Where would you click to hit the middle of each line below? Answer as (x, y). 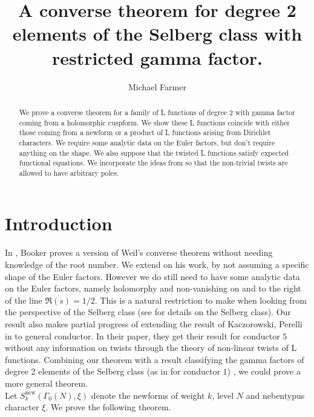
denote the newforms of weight (148, 395)
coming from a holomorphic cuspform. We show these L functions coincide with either (154, 122)
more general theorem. (46, 383)
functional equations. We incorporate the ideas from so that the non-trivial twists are (153, 163)
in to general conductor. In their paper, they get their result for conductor (142, 335)
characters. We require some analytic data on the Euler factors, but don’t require (147, 142)
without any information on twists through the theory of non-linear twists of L (151, 348)
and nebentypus (275, 395)
